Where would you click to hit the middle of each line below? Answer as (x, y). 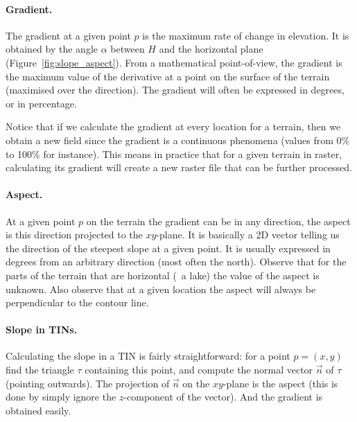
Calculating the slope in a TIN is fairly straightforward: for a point (148, 356)
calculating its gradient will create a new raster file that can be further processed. (179, 167)
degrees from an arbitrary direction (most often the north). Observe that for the (176, 262)
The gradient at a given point (68, 35)
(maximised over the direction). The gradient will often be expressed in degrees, (175, 90)
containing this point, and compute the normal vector (199, 370)
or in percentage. (41, 103)
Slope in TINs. (42, 329)
